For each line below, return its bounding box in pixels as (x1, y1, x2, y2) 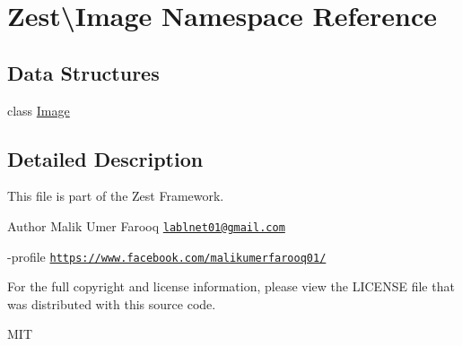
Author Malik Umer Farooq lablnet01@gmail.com (7, 216, 285, 235)
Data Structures (7, 58, 160, 86)
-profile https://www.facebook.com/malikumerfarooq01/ (7, 247, 327, 265)
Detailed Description (7, 144, 204, 172)
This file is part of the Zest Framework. (7, 186, 224, 205)
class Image (7, 100, 70, 119)
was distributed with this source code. (7, 294, 216, 313)
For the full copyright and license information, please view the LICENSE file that (7, 277, 455, 296)
